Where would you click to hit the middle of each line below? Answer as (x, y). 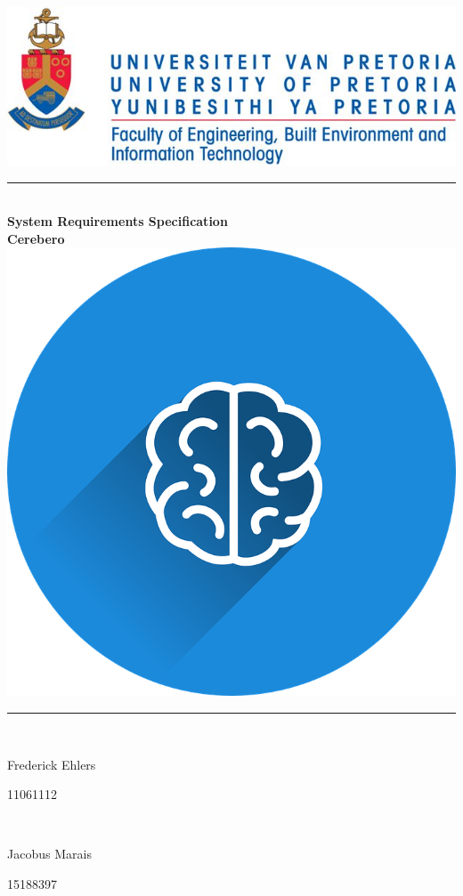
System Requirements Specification (118, 221)
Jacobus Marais (49, 854)
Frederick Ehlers (52, 764)
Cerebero (36, 238)
